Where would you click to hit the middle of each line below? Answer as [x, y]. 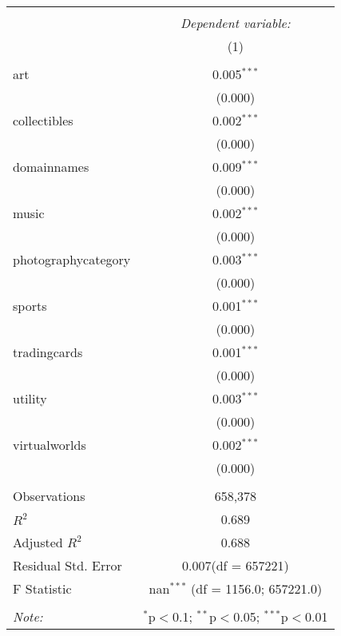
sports [30, 306]
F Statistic [42, 588]
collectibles [43, 120]
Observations [49, 496]
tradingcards [48, 352]
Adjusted [38, 542]
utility [30, 398]
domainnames [51, 167]
